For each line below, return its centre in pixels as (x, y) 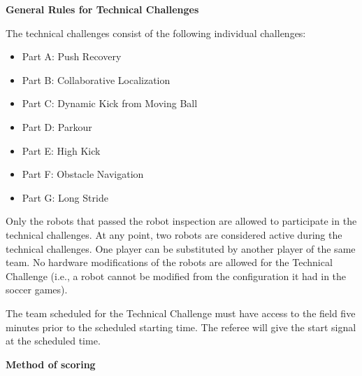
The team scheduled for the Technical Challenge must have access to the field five (181, 313)
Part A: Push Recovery (72, 56)
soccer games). (37, 290)
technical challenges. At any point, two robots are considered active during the (174, 234)
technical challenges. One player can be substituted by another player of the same (181, 248)
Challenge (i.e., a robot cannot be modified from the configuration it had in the (176, 276)
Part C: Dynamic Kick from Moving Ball (110, 103)
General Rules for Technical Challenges (102, 9)
